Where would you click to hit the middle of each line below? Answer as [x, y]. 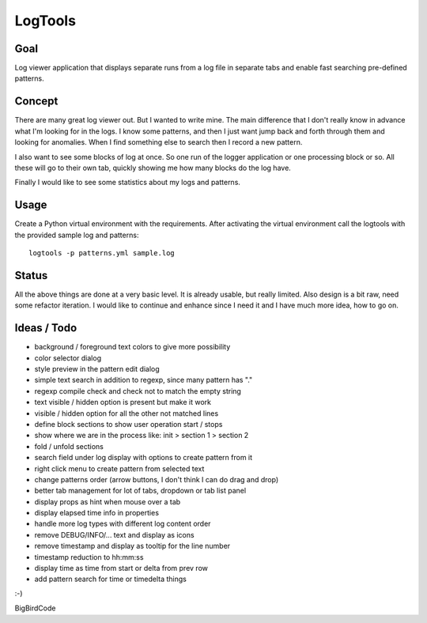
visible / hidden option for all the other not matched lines [127, 413]
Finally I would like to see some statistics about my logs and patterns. [128, 183]
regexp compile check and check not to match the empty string [138, 391]
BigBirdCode [35, 608]
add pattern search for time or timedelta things [111, 579]
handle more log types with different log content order [123, 524]
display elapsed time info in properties [97, 513]
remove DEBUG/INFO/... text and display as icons [114, 534]
